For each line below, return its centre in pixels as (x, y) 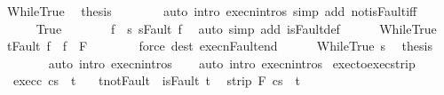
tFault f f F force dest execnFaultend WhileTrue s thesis (219, 46)
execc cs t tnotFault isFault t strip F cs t (156, 80)
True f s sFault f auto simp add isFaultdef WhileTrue (236, 28)
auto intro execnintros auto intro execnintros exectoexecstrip (232, 63)
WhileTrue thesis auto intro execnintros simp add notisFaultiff (212, 11)
